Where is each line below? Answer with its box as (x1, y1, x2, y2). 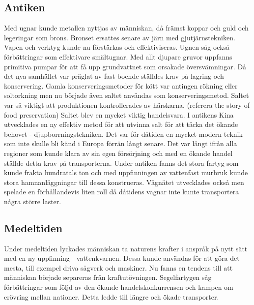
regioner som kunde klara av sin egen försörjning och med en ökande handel (4, 148, 233, 158)
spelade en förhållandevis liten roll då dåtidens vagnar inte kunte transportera (4, 186, 239, 197)
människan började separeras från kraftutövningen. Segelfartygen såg (4, 272, 212, 282)
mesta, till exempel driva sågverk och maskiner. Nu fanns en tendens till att (4, 262, 233, 273)
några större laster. (4, 196, 61, 206)
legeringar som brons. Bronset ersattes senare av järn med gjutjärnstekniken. (4, 32, 235, 42)
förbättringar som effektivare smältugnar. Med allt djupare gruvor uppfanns (4, 51, 232, 61)
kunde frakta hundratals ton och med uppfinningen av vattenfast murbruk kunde (4, 167, 248, 178)
